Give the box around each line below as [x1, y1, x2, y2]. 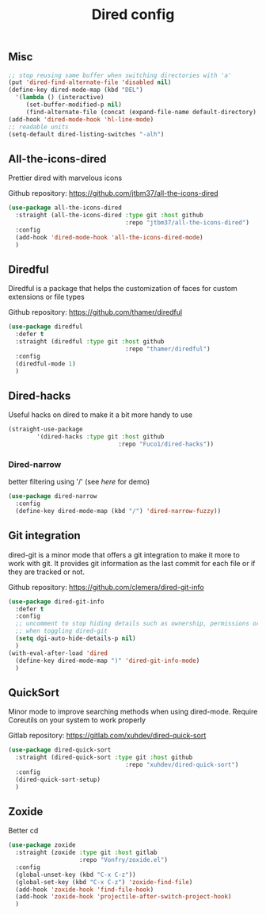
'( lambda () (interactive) [15, 94, 104, 101]
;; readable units [8, 123, 69, 131]
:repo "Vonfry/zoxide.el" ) [78, 856, 169, 864]
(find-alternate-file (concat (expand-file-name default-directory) [25, 108, 257, 116]
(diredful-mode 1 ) [15, 359, 77, 368]
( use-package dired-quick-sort [8, 746, 112, 754]
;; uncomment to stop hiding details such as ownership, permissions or [15, 620, 260, 628]
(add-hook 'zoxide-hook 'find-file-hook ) [15, 886, 154, 894]
